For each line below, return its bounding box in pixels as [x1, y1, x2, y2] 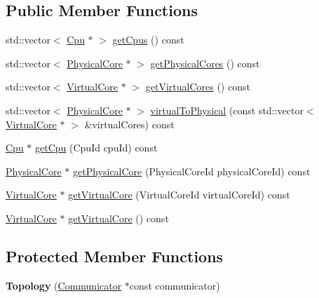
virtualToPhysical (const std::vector [150, 102, 304, 117]
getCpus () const [112, 32, 184, 47]
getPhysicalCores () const [150, 55, 260, 70]
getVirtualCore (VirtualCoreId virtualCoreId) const [68, 187, 290, 202]
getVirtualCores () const [145, 79, 250, 94]
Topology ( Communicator [6, 278, 122, 292]
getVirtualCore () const [68, 210, 169, 225]
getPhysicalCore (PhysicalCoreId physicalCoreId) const [73, 163, 311, 178]
